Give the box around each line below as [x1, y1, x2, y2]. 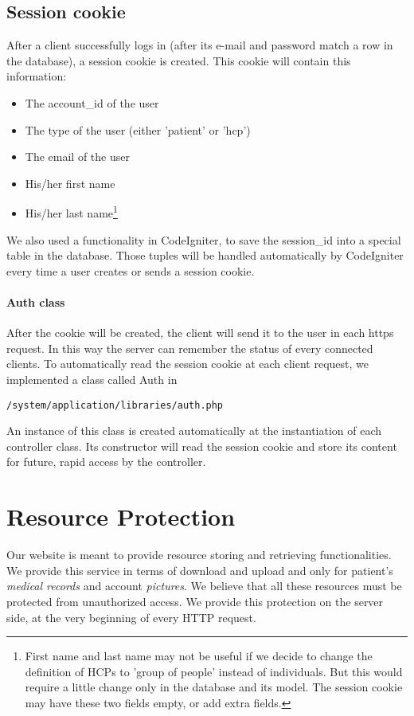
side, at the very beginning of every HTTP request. [6, 608, 256, 625]
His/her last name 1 [25, 202, 118, 221]
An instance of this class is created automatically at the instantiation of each [6, 422, 382, 439]
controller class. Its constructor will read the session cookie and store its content [6, 437, 397, 454]
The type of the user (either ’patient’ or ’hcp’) [25, 121, 251, 138]
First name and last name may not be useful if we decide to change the [25, 648, 373, 664]
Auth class [6, 293, 65, 310]
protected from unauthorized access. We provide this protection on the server [6, 593, 384, 609]
